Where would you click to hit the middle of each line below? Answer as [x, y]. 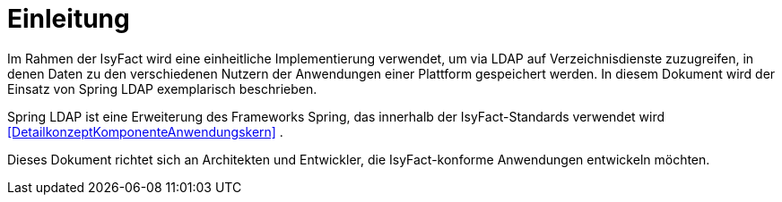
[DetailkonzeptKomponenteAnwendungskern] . [145, 131]
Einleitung [69, 19]
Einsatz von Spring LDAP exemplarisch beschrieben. [162, 88]
